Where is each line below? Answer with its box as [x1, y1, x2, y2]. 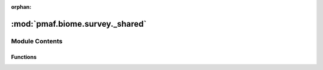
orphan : [11, 4, 32, 10]
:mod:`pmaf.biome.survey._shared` [11, 18, 147, 29]
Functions [11, 53, 37, 61]
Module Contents [11, 37, 63, 45]
